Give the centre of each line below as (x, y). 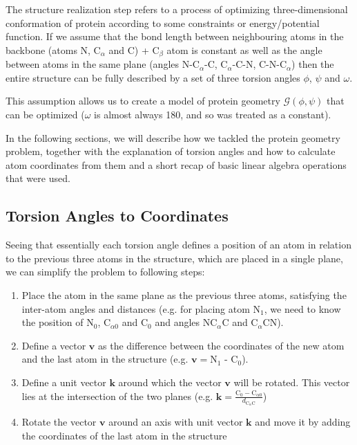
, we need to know (302, 308)
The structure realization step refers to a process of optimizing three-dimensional (177, 9)
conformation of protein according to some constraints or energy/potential (163, 22)
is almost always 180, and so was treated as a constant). (213, 115)
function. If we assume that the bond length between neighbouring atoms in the (175, 36)
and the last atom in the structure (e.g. (105, 359)
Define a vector (54, 345)
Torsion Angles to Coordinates (117, 216)
